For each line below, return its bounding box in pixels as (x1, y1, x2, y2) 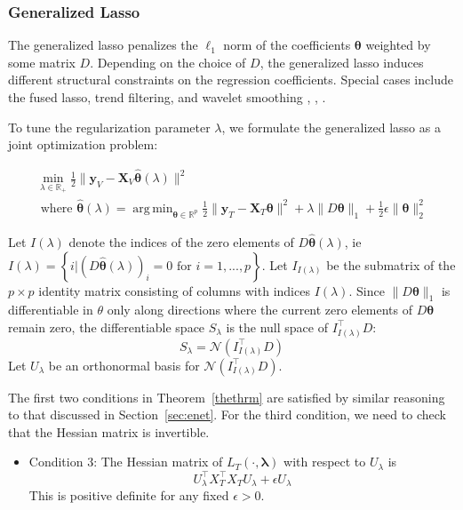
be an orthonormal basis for (48, 355, 200, 374)
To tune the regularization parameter (8, 117, 211, 136)
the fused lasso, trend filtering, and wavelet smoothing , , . (8, 88, 326, 106)
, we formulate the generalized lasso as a (221, 117, 441, 136)
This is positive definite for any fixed (28, 485, 229, 504)
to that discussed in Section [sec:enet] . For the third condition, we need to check (8, 405, 446, 424)
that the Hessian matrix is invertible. (8, 422, 210, 441)
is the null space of (226, 317, 328, 336)
